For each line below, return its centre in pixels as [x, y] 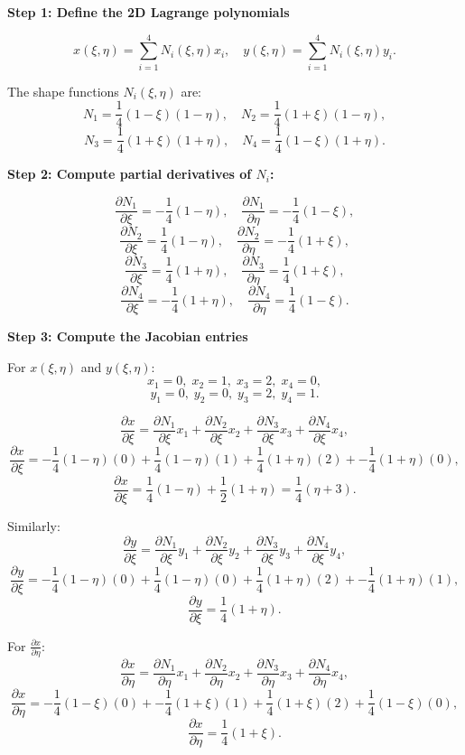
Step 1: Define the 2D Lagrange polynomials [149, 12]
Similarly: [34, 525]
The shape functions [63, 91]
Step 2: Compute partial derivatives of [130, 174]
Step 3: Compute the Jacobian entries [128, 336]
